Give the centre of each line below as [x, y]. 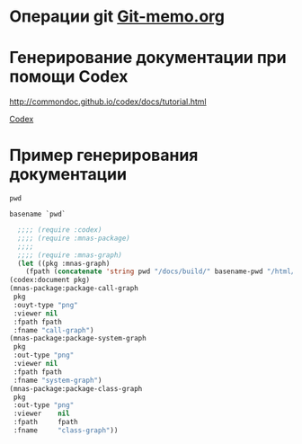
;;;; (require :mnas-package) [74, 238]
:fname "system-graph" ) [58, 380]
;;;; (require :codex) [60, 230]
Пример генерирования [104, 155]
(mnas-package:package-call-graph [74, 289]
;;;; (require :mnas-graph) [70, 255]
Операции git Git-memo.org [117, 17]
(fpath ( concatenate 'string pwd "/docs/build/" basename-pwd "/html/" [162, 271]
